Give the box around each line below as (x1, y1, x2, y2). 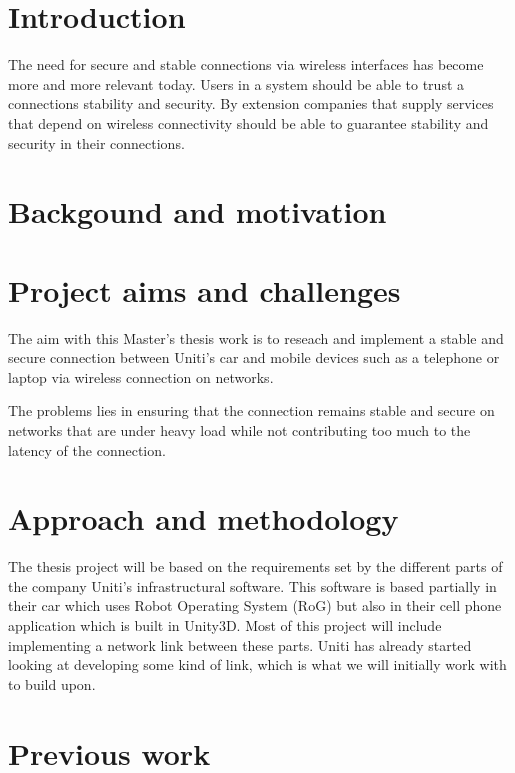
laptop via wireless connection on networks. (8, 366, 274, 387)
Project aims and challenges (8, 269, 401, 310)
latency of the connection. (8, 439, 166, 460)
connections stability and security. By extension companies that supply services (8, 93, 494, 114)
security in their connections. (8, 132, 185, 153)
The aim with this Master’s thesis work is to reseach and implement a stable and (8, 327, 504, 348)
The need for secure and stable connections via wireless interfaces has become (8, 54, 484, 75)
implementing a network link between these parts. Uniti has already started (8, 634, 472, 655)
